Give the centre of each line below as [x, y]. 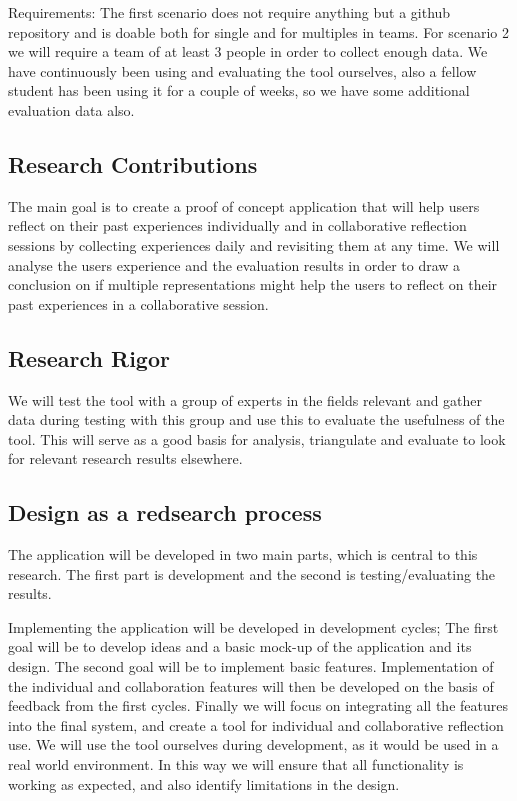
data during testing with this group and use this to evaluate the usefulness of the [256, 419]
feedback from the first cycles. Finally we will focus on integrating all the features [258, 705]
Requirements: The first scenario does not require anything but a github [229, 12]
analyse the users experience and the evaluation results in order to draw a [234, 264]
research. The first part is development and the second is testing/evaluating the [252, 573]
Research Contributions [133, 163]
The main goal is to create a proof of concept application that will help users [244, 205]
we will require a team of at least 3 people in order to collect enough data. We [248, 51]
